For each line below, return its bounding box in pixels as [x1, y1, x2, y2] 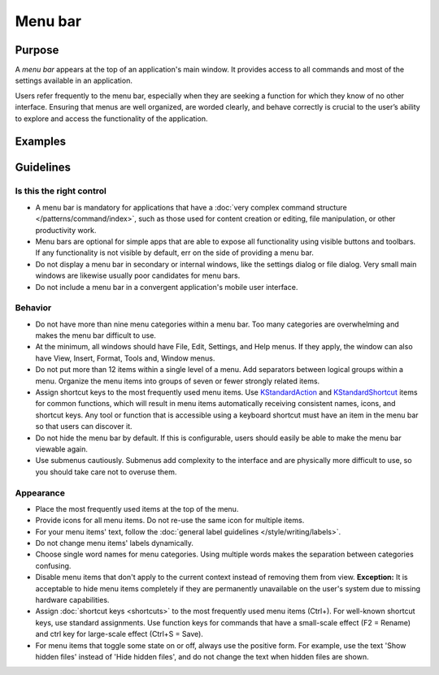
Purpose [15, 43, 59, 57]
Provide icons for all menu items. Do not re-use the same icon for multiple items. [35, 516, 305, 526]
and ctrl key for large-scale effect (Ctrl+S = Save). [35, 630, 203, 639]
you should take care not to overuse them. [35, 467, 177, 477]
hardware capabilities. [35, 595, 110, 605]
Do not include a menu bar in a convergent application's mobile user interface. [35, 282, 298, 292]
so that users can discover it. [35, 422, 133, 431]
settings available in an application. [15, 76, 133, 85]
